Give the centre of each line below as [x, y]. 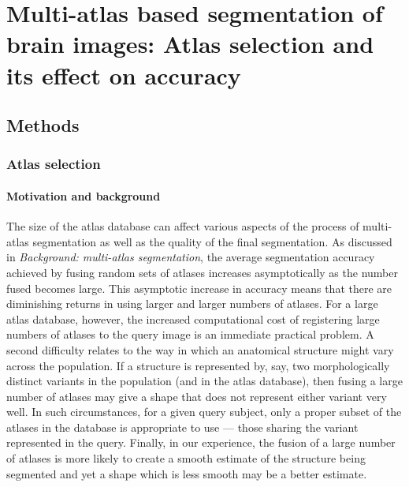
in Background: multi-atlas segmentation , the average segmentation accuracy [191, 257]
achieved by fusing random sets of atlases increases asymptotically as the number [202, 272]
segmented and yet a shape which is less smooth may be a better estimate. [187, 473]
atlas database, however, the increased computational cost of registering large [193, 318]
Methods [43, 125]
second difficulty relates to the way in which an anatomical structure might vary [200, 349]
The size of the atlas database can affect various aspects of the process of [183, 226]
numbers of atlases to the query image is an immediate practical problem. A [190, 334]
